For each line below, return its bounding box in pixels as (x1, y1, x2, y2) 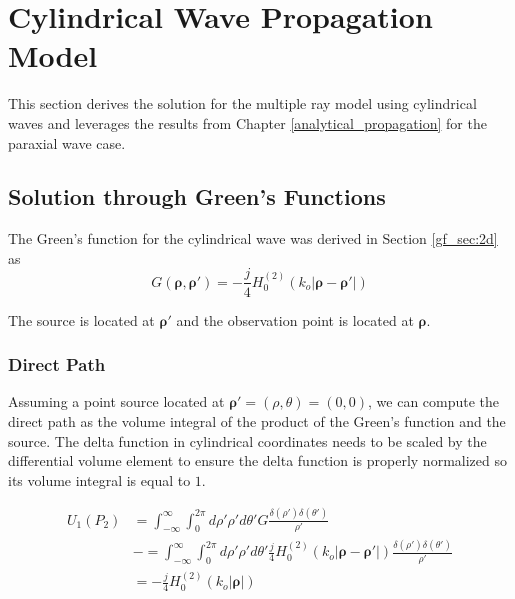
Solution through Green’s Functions (8, 181, 386, 212)
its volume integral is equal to (8, 469, 191, 490)
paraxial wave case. (8, 132, 126, 153)
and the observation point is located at (176, 309, 414, 330)
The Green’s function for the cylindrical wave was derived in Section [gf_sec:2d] (8, 228, 498, 249)
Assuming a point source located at (8, 391, 225, 412)
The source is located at (8, 309, 155, 330)
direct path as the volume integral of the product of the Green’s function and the (8, 410, 506, 431)
